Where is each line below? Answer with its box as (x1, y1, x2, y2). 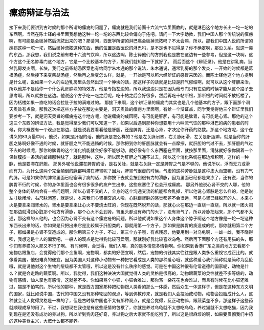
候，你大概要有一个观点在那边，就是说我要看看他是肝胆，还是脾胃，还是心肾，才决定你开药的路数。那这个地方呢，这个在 (9, 127, 253, 133)
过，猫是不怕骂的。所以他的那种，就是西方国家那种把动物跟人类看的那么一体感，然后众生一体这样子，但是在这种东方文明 (9, 284, 253, 290)
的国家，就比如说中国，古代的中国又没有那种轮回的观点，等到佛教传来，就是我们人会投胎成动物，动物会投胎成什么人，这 (9, 290, 253, 296)
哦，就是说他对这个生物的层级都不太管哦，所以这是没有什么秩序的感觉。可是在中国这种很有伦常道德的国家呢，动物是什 (9, 264, 249, 269)
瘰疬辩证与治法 (9, 7, 69, 18)
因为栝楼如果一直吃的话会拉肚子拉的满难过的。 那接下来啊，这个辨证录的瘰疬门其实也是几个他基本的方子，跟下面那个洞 (9, 99, 250, 105)
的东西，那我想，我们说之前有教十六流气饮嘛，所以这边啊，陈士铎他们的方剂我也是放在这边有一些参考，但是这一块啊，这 (9, 52, 253, 58)
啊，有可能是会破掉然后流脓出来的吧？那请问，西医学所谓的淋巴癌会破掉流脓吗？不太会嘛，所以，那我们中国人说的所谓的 (9, 38, 253, 44)
